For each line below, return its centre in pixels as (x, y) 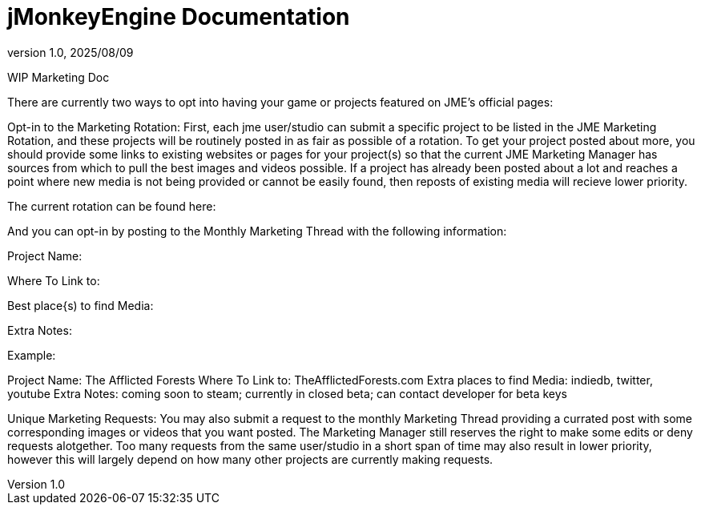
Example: (32, 355)
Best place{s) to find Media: (81, 305)
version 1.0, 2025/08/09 (71, 52)
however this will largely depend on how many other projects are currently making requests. (250, 459)
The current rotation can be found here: (112, 206)
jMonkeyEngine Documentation (179, 17)
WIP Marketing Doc (58, 77)
